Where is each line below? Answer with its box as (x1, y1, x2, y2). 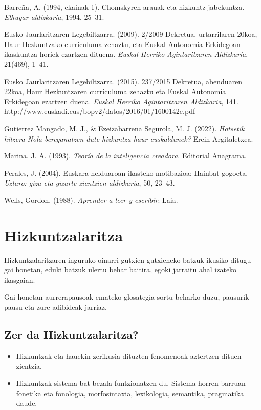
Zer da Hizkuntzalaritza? (4, 326, 139, 342)
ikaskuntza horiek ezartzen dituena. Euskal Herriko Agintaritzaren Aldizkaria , (4, 49, 248, 59)
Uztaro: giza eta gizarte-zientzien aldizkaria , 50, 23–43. (4, 177, 175, 188)
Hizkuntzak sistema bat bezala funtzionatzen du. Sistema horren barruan (16, 377, 246, 388)
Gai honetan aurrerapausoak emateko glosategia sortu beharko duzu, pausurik (4, 291, 249, 302)
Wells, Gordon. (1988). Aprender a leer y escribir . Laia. (4, 194, 178, 205)
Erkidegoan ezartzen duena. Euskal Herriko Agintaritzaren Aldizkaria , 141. (4, 96, 238, 106)
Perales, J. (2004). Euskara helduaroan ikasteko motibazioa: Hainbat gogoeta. (4, 167, 248, 178)
